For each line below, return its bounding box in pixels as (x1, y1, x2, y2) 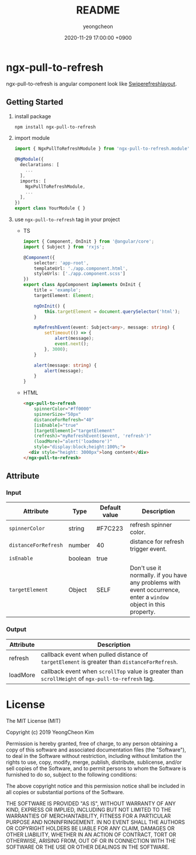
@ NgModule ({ (14, 156, 44, 163)
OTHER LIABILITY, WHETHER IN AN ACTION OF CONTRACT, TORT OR (6, 831, 176, 838)
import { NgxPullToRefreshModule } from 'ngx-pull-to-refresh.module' (14, 146, 190, 152)
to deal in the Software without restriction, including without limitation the (6, 752, 182, 759)
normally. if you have (129, 571, 187, 580)
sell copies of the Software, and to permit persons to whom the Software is (6, 764, 187, 772)
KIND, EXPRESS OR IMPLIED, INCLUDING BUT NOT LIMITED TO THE (6, 806, 171, 813)
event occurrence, (129, 586, 180, 594)
